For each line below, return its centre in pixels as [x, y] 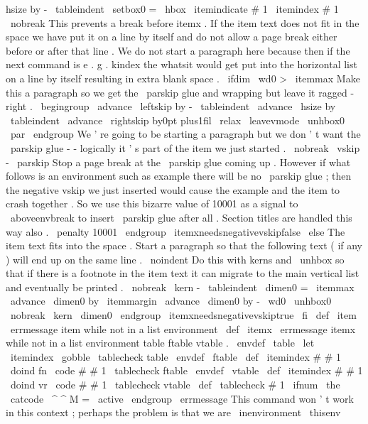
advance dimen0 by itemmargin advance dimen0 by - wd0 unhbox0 [171, 301]
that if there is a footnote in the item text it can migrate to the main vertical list [183, 273]
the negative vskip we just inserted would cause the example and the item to [173, 189]
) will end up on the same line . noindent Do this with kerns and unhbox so [175, 259]
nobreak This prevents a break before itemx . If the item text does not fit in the [185, 22]
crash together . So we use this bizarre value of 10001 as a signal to [152, 203]
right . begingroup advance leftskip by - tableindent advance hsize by [171, 106]
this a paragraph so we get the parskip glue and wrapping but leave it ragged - [180, 92]
